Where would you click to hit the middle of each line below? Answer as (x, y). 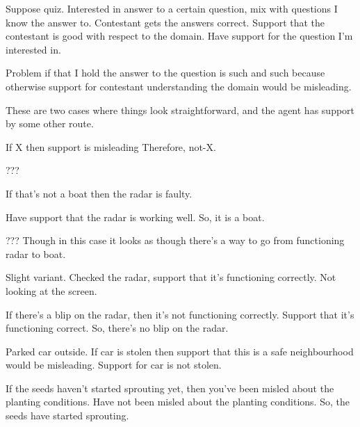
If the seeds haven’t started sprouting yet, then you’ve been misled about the (170, 388)
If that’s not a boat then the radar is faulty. (99, 193)
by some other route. (50, 123)
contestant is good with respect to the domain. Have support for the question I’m (179, 36)
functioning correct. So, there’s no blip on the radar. (117, 328)
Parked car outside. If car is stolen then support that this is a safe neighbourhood (180, 351)
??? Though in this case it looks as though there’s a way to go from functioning (175, 240)
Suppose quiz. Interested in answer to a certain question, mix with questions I (172, 8)
